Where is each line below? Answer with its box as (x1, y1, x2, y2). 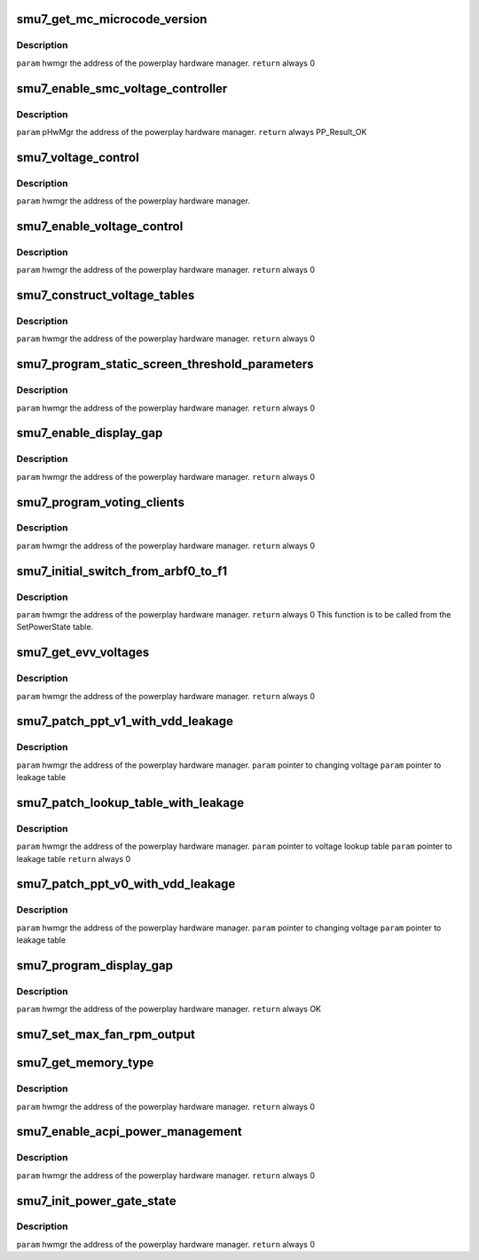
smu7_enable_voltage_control (16, 219, 184, 234)
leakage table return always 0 (16, 853, 131, 864)
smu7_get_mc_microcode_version (16, 12, 208, 27)
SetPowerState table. (16, 622, 94, 633)
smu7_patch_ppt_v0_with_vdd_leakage (16, 876, 236, 892)
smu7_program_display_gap (16, 958, 173, 973)
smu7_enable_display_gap (16, 426, 163, 441)
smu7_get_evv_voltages (16, 645, 150, 660)
